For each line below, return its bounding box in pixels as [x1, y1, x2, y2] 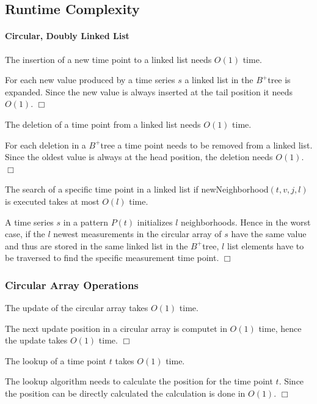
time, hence [258, 321, 302, 334]
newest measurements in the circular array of [53, 227, 222, 240]
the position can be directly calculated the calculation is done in [5, 387, 246, 400]
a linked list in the [184, 73, 253, 86]
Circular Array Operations [5, 277, 139, 292]
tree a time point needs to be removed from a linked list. [100, 138, 313, 151]
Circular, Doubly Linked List [5, 29, 129, 42]
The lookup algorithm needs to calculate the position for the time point [5, 375, 273, 387]
